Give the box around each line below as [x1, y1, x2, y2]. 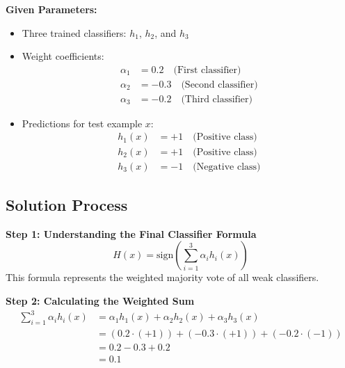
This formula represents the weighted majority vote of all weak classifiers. [6, 270, 319, 285]
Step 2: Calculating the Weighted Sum [6, 293, 195, 307]
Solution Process [6, 193, 128, 215]
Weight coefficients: [22, 49, 104, 63]
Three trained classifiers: [22, 25, 127, 40]
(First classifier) [173, 65, 241, 75]
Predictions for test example [22, 115, 143, 130]
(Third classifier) [181, 94, 252, 104]
